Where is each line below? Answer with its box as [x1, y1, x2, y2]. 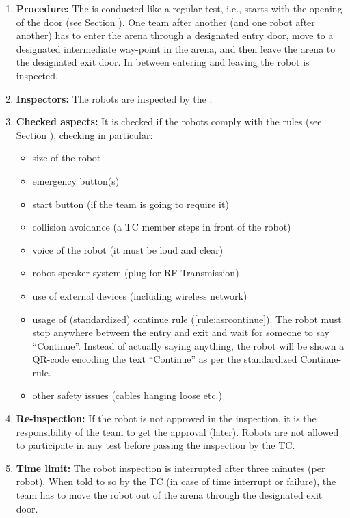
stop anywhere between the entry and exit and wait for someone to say [32, 325, 329, 339]
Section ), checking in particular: [16, 127, 153, 142]
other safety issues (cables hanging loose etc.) [32, 388, 222, 402]
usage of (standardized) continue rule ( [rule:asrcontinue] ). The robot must [32, 311, 342, 326]
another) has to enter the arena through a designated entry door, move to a [16, 28, 334, 42]
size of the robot [32, 151, 101, 165]
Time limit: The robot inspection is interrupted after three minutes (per [16, 461, 325, 475]
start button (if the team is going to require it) [32, 196, 229, 211]
